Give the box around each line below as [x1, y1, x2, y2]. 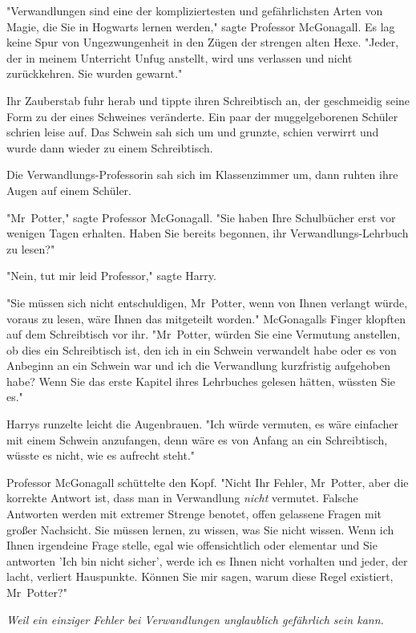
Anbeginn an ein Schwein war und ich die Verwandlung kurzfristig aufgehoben [6, 357, 391, 374]
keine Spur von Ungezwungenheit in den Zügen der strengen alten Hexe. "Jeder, [6, 34, 399, 51]
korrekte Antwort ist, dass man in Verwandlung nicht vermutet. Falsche [6, 489, 358, 506]
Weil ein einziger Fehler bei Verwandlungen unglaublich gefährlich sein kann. [6, 611, 384, 627]
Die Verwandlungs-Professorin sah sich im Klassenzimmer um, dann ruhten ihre [6, 166, 398, 183]
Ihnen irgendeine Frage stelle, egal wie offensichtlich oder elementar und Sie [6, 537, 378, 554]
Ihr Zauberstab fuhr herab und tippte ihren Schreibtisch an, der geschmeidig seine [6, 91, 410, 108]
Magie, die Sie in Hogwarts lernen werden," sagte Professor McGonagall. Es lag [6, 18, 395, 34]
